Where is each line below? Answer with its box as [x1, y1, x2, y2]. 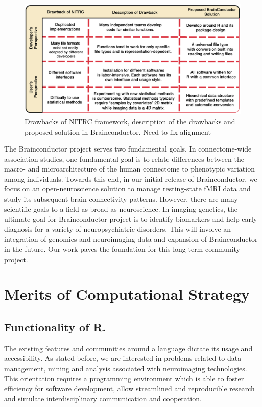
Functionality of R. [4, 318, 106, 334]
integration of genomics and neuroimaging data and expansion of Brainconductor [4, 233, 258, 244]
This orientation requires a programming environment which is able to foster [4, 373, 244, 383]
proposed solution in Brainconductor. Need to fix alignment [25, 126, 211, 137]
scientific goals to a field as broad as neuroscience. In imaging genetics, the [4, 203, 238, 214]
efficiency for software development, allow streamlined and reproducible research [4, 383, 255, 394]
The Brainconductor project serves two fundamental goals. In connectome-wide [4, 143, 252, 154]
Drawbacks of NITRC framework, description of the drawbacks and [25, 116, 235, 126]
